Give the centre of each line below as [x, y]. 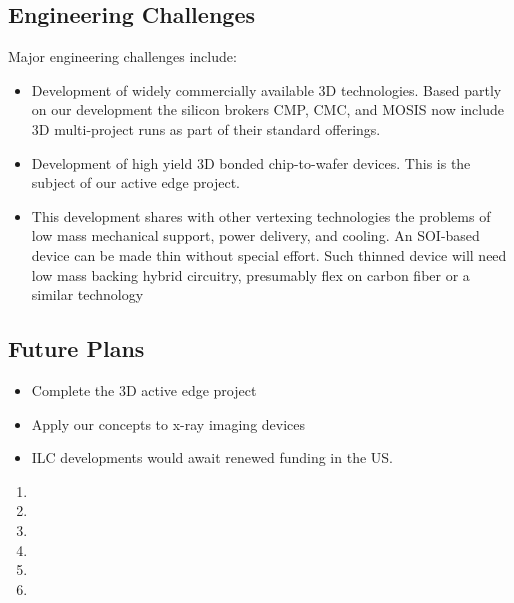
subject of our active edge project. [136, 182]
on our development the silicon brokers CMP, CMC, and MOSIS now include [268, 109]
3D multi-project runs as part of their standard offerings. [206, 128]
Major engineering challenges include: [122, 56]
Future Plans [76, 348]
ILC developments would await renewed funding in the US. [212, 457]
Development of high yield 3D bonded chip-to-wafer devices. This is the [251, 162]
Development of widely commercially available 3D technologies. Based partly [266, 89]
